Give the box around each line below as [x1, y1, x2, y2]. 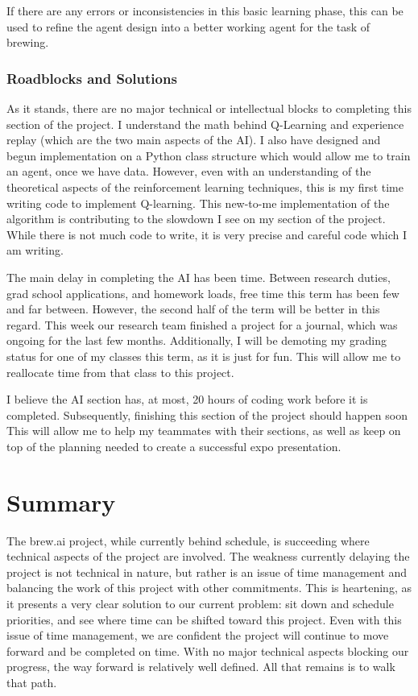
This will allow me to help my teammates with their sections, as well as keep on [6, 422, 401, 439]
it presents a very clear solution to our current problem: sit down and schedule [6, 594, 394, 611]
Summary [6, 485, 116, 518]
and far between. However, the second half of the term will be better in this [6, 300, 380, 317]
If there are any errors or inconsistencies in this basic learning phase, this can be [6, 2, 404, 19]
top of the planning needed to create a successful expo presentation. [6, 437, 341, 454]
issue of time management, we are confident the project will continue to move [6, 627, 389, 644]
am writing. [6, 242, 64, 259]
